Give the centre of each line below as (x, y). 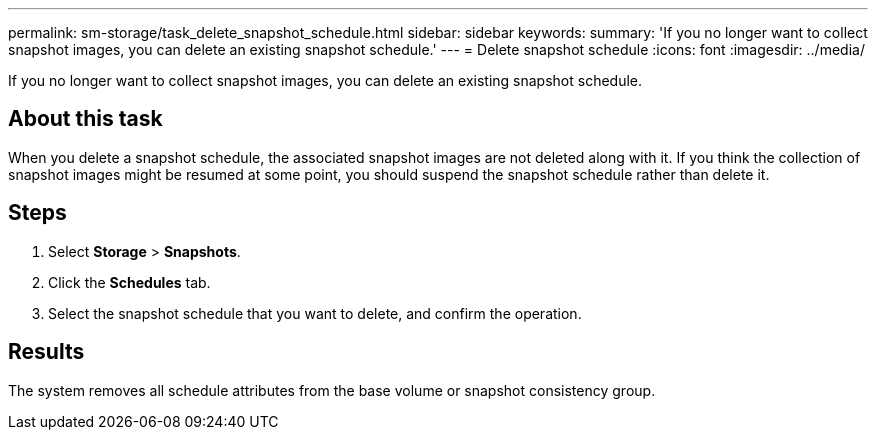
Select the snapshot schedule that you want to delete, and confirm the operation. (315, 313)
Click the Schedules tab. (129, 282)
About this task (85, 119)
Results (46, 352)
